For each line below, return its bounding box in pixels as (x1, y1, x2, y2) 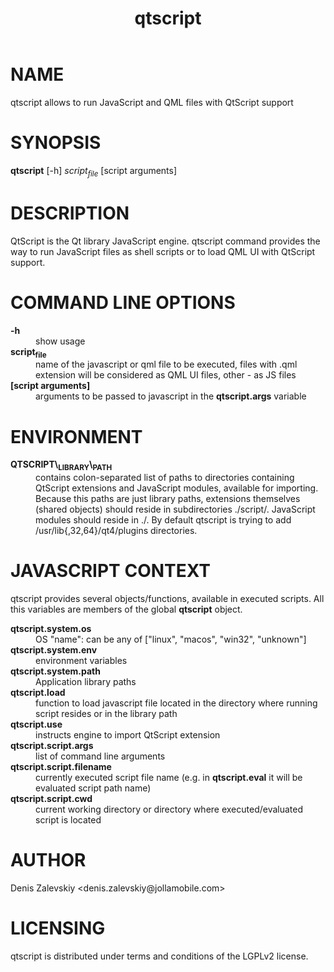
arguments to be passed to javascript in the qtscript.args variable (35, 390, 307, 402)
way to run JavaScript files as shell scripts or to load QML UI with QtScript (10, 245, 316, 257)
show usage (35, 335, 86, 347)
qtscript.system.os (10, 623, 92, 635)
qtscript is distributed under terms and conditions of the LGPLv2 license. (10, 950, 309, 962)
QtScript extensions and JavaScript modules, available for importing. (35, 482, 319, 494)
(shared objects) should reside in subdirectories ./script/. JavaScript (35, 503, 316, 516)
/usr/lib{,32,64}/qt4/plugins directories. (35, 525, 198, 537)
